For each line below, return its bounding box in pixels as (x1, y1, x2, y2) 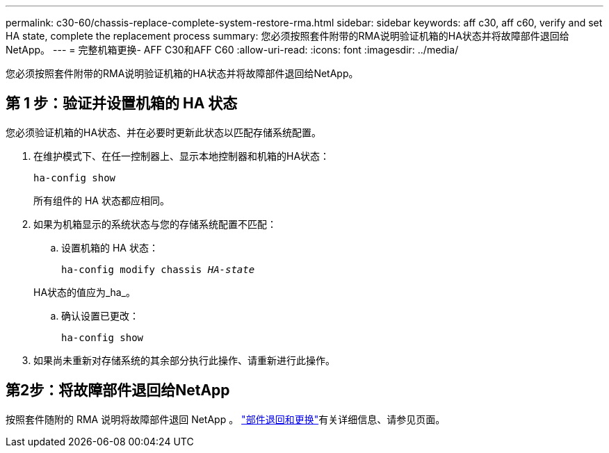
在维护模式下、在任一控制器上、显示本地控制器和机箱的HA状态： (33, 149, 330, 162)
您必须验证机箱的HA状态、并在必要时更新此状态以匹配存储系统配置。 (6, 126, 322, 138)
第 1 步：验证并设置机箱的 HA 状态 (6, 94, 238, 113)
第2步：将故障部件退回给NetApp (6, 381, 230, 400)
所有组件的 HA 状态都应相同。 (33, 194, 170, 206)
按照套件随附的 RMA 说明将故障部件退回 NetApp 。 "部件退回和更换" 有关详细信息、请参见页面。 (6, 413, 446, 425)
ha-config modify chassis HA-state (61, 263, 255, 275)
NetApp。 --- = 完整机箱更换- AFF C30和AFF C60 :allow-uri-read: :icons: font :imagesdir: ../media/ (6, 44, 459, 56)
